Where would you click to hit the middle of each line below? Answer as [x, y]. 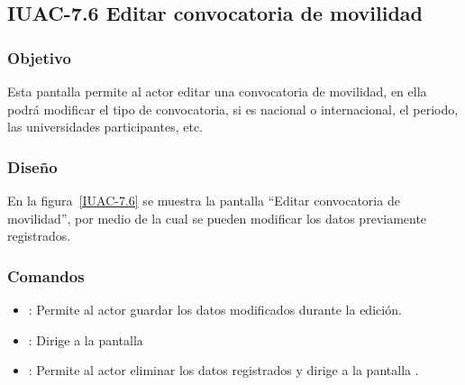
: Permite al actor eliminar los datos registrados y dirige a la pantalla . [223, 370]
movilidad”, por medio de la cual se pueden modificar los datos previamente [217, 218]
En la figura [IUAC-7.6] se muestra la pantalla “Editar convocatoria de [204, 200]
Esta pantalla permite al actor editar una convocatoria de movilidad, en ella [217, 91]
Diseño [32, 166]
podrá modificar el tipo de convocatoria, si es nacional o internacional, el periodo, [233, 109]
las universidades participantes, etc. [105, 127]
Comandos [46, 275]
